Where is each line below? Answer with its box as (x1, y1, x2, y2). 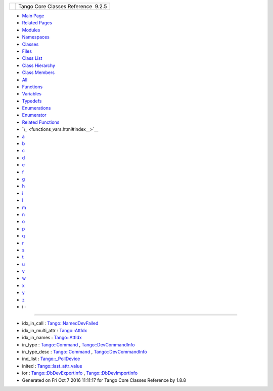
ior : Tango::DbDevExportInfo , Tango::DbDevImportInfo (22, 370, 138, 376)
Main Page (22, 13, 44, 19)
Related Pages (22, 20, 53, 26)
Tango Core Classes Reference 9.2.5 (18, 3, 107, 10)
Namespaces (22, 34, 50, 40)
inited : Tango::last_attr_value (22, 363, 82, 369)
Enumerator (22, 112, 47, 118)
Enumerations (22, 105, 51, 111)
